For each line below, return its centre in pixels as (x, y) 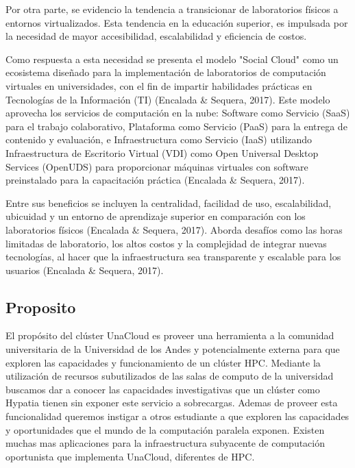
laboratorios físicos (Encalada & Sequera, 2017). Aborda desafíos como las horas (174, 229)
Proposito (41, 307)
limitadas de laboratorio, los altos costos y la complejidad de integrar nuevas (166, 243)
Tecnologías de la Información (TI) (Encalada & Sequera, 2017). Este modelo (168, 99)
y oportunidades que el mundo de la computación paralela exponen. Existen (165, 429)
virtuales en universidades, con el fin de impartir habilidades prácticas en (159, 85)
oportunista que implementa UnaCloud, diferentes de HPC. (130, 456)
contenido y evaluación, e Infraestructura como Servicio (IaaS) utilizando (159, 139)
